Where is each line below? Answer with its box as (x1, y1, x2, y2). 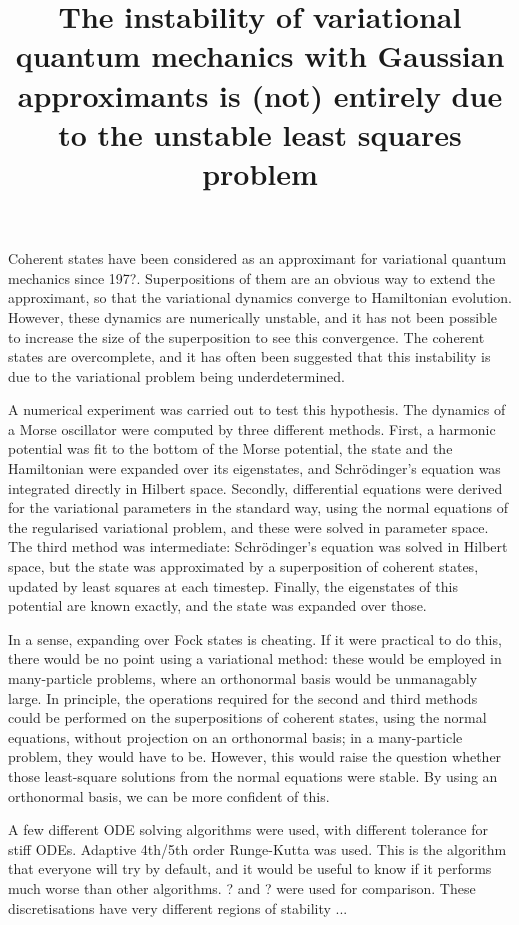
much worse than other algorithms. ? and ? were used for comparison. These (8, 877, 476, 898)
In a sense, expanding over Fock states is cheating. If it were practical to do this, (8, 628, 502, 649)
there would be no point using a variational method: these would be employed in (8, 648, 502, 669)
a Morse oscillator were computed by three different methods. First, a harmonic (8, 418, 496, 439)
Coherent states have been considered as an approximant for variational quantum (8, 248, 507, 269)
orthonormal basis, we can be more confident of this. (8, 785, 330, 806)
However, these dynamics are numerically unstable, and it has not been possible (8, 306, 498, 327)
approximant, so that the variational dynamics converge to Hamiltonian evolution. (8, 287, 512, 308)
